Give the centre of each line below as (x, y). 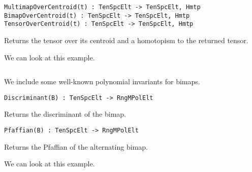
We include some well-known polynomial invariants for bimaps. (102, 81)
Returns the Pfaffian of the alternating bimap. (76, 146)
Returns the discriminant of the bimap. (65, 114)
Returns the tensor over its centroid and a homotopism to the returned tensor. (126, 40)
